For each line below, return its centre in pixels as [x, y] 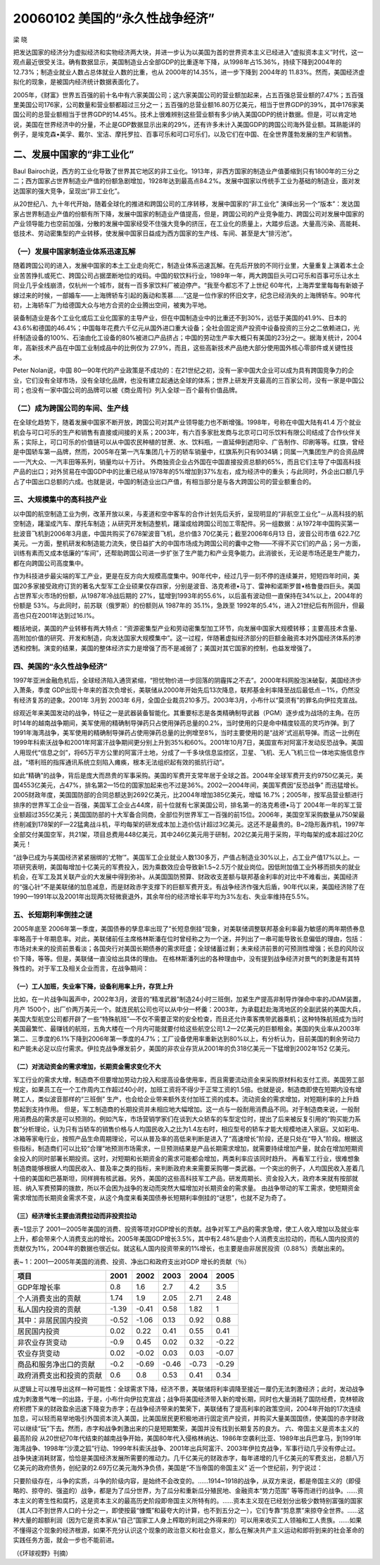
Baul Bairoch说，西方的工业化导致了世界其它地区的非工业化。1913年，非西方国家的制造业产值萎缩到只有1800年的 [177, 171]
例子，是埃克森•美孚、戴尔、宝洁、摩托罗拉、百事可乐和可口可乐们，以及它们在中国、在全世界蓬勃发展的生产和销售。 [184, 135]
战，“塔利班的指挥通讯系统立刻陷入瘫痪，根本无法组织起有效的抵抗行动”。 [121, 762]
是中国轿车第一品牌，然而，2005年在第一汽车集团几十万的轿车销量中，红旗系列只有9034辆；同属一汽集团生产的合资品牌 [189, 452]
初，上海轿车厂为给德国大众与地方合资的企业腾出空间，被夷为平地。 [112, 305]
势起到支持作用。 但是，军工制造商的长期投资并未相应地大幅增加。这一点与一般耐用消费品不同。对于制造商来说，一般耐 [186, 1109]
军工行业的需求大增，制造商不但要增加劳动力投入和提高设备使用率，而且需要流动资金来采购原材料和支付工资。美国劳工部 [189, 1080]
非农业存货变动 [42, 1342]
